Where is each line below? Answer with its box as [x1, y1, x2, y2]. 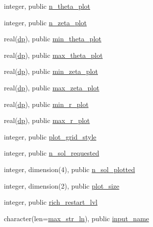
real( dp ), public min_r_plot [4, 99, 89, 109]
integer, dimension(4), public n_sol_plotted [4, 164, 135, 174]
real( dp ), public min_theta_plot [4, 34, 101, 44]
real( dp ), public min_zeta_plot [4, 66, 98, 76]
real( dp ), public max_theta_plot [4, 50, 103, 60]
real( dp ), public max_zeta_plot [4, 82, 99, 92]
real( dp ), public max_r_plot [4, 115, 90, 125]
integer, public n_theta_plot [4, 1, 91, 11]
